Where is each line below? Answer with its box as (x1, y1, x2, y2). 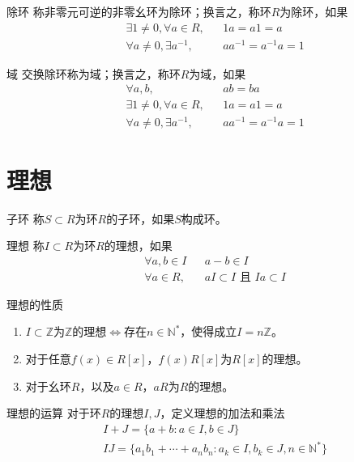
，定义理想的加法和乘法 (160, 405, 285, 422)
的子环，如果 (106, 210, 175, 227)
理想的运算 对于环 (6, 405, 101, 422)
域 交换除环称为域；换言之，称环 (6, 65, 181, 82)
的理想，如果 (104, 237, 173, 254)
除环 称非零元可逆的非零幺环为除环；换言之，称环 (6, 3, 271, 19)
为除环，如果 (279, 3, 348, 19)
